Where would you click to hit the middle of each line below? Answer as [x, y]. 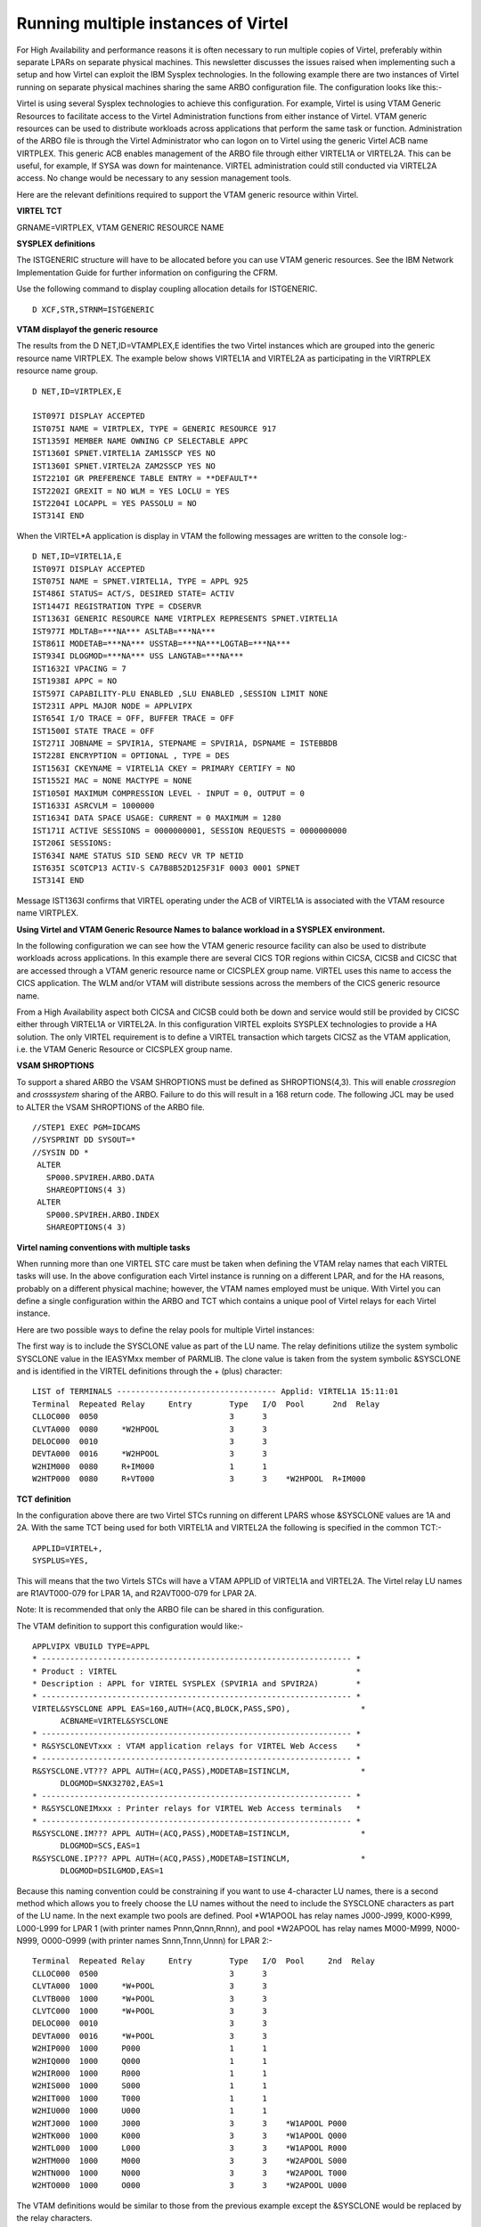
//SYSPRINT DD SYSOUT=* [84, 1140]
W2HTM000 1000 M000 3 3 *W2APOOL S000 [190, 2161]
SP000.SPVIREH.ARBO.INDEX [102, 1215]
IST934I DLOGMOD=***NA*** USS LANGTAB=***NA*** [138, 656]
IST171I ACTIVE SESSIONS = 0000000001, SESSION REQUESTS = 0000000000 [190, 830]
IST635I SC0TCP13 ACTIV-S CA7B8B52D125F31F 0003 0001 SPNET [166, 868]
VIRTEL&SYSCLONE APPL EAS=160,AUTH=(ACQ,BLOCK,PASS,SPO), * [199, 1709]
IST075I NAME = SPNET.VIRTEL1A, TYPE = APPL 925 [140, 581]
